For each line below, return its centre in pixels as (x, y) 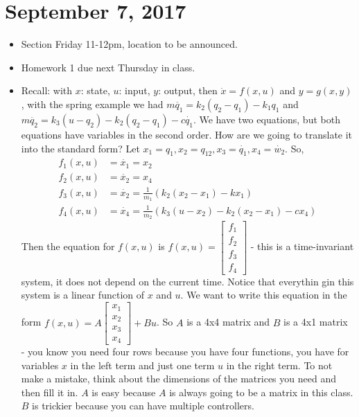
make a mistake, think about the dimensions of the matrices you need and (178, 379)
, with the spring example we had (92, 104)
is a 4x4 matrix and (228, 322)
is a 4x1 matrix (316, 322)
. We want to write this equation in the (264, 295)
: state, (95, 90)
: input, (134, 90)
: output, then (188, 90)
